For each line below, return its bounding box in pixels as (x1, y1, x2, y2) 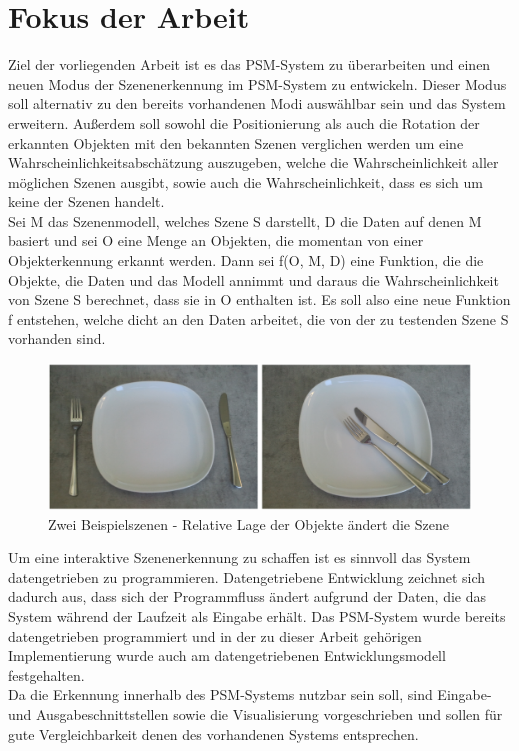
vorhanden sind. (8, 328, 106, 349)
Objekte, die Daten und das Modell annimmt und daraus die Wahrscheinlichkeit (8, 269, 499, 290)
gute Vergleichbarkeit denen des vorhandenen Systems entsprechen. (8, 723, 419, 744)
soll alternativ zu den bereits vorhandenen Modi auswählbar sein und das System (8, 93, 506, 114)
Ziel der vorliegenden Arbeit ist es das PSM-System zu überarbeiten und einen (8, 54, 491, 75)
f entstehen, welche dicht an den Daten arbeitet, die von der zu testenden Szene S (8, 308, 509, 329)
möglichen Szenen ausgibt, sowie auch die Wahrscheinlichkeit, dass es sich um (8, 171, 483, 192)
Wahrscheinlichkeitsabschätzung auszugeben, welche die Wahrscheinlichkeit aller (8, 152, 499, 173)
